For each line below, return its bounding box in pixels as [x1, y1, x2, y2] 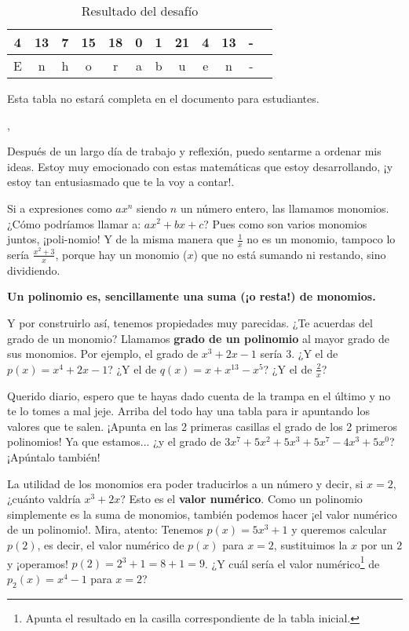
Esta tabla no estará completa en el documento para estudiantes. [7, 90, 320, 106]
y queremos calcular [291, 521, 387, 538]
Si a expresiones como [7, 199, 112, 216]
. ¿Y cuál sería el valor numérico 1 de [204, 553, 380, 571]
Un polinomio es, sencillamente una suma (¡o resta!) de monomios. [7, 288, 376, 305]
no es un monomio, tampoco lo [246, 231, 396, 247]
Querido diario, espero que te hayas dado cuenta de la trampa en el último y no [7, 387, 391, 403]
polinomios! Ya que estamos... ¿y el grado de [7, 433, 221, 450]
